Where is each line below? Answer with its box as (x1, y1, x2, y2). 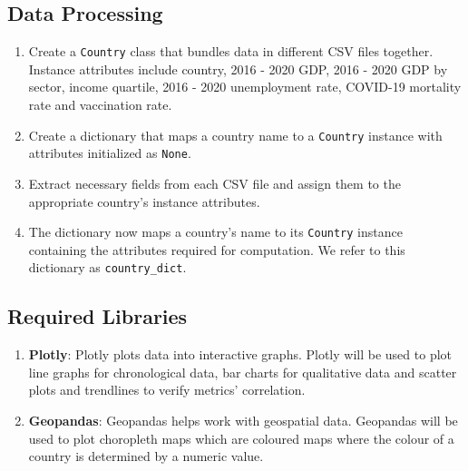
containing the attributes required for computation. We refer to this (28, 240, 405, 259)
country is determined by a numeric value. (28, 446, 264, 466)
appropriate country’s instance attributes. (28, 191, 260, 211)
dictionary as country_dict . (28, 258, 187, 277)
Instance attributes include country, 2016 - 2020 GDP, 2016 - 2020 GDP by (28, 59, 448, 78)
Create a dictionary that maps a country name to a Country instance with (28, 125, 443, 144)
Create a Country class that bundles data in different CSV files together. (28, 42, 434, 61)
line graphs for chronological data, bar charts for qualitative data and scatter (28, 362, 457, 381)
